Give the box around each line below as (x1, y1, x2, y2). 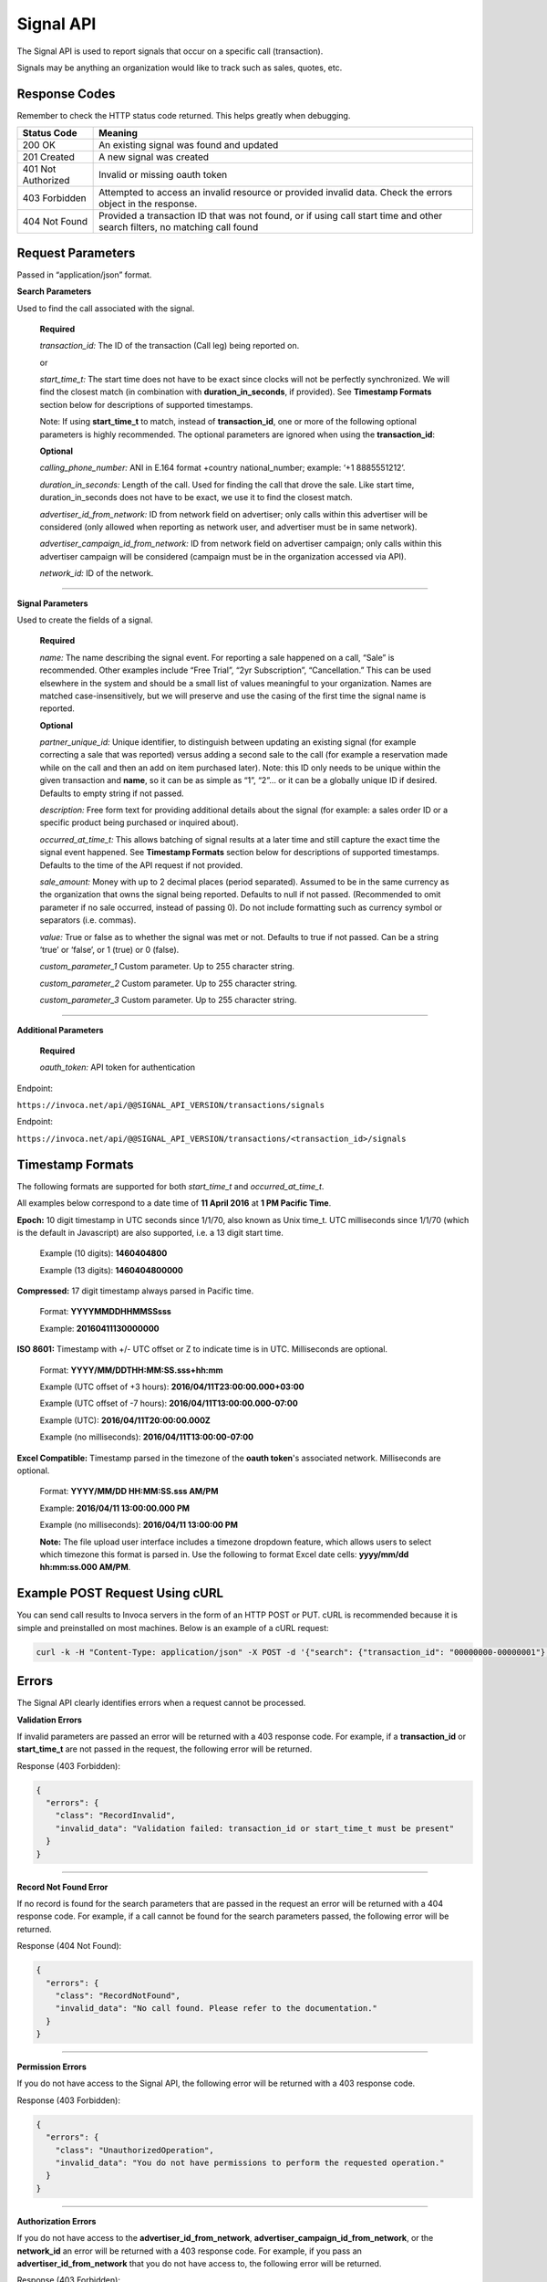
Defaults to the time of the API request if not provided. (39, 859, 243, 871)
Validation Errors (16, 1714, 82, 1725)
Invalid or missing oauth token (98, 169, 228, 182)
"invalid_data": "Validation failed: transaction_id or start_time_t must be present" (55, 1823, 455, 1834)
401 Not (22, 162, 57, 175)
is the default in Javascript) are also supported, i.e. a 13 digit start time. (16, 1227, 284, 1238)
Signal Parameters (16, 598, 88, 609)
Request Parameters (16, 245, 136, 260)
